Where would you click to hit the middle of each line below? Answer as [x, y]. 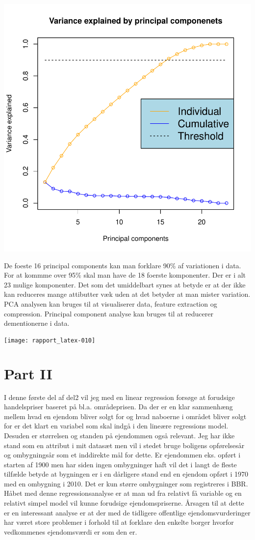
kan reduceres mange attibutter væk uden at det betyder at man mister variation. [127, 294]
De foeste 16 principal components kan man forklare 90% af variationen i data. [123, 265]
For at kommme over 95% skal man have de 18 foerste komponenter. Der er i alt [125, 275]
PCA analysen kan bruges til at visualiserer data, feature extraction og [111, 303]
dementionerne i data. [37, 323]
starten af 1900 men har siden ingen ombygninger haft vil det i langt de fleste [120, 464]
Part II [28, 373]
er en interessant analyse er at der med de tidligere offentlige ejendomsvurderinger [127, 512]
